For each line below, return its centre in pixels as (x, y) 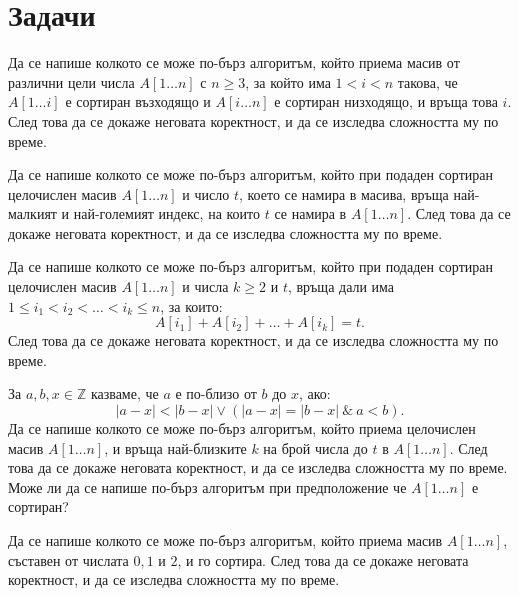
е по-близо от (216, 393)
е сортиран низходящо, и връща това (386, 101)
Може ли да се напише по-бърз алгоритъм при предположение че (207, 486)
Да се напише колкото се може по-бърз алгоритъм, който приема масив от (234, 62)
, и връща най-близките (175, 447)
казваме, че (124, 393)
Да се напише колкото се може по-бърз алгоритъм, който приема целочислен (242, 428)
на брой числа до (315, 447)
